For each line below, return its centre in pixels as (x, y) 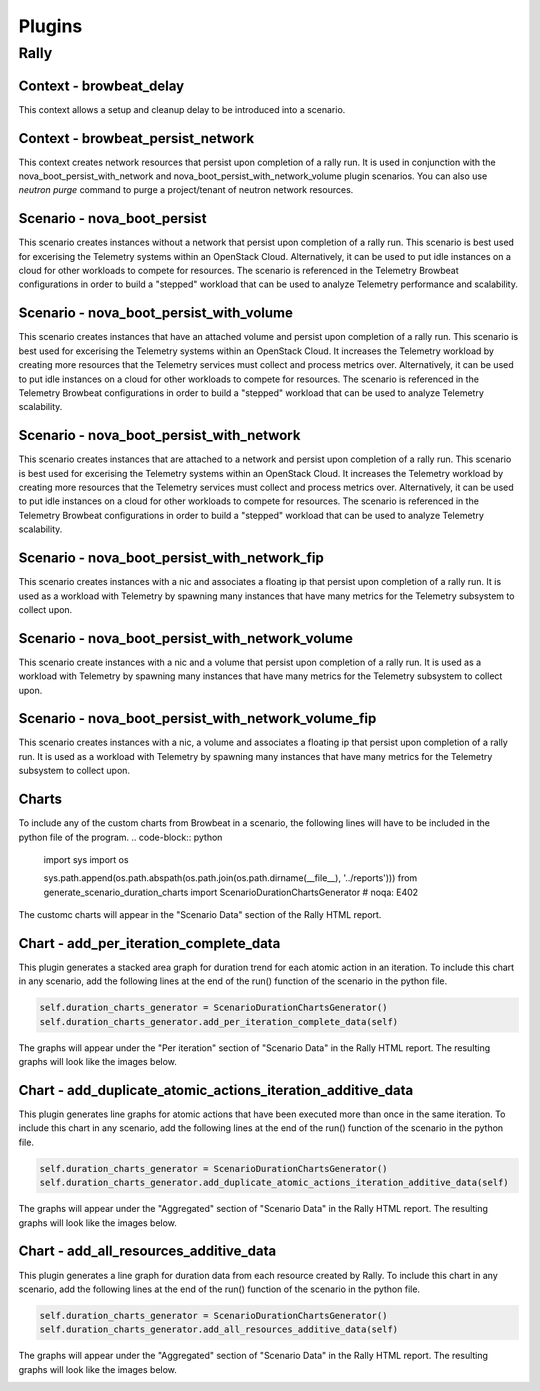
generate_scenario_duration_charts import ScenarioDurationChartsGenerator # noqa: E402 (231, 892)
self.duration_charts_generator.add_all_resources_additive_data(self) (219, 1329)
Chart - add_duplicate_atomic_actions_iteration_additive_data (216, 1090)
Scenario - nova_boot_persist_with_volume (156, 313)
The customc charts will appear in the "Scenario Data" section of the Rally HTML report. (200, 915)
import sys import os (86, 859)
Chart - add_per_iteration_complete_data (149, 943)
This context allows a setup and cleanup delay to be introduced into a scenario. (182, 109)
